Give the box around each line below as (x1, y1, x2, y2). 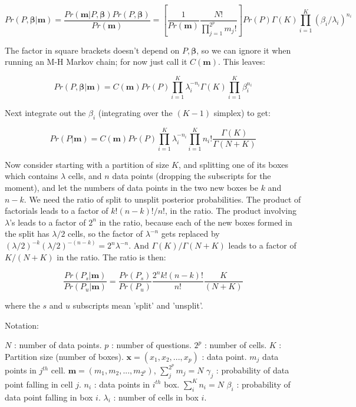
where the (5, 299, 40, 312)
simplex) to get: (213, 106, 271, 118)
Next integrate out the (5, 106, 86, 118)
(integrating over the (98, 106, 173, 118)
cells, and (68, 170, 102, 182)
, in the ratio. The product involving (165, 204, 296, 217)
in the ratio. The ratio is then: (57, 251, 166, 263)
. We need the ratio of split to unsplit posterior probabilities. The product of (24, 193, 301, 205)
